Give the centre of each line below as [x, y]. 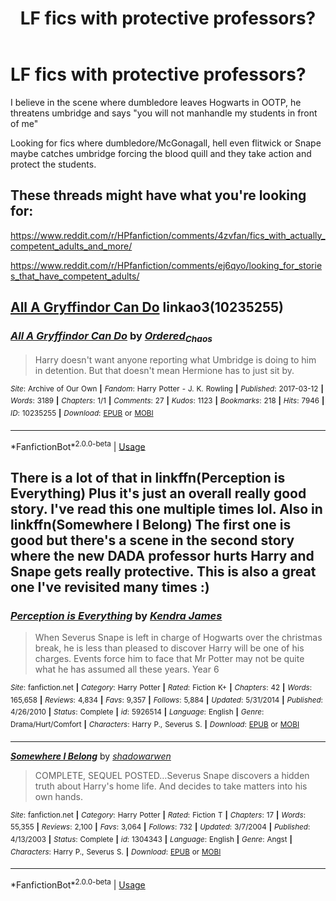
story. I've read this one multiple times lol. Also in [166, 508]
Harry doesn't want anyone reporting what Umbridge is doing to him [175, 359]
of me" [24, 123]
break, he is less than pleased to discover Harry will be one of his [169, 648]
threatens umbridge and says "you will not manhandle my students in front [164, 113]
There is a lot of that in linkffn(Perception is [148, 477]
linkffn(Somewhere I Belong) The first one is [151, 524]
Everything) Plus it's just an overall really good [158, 493]
